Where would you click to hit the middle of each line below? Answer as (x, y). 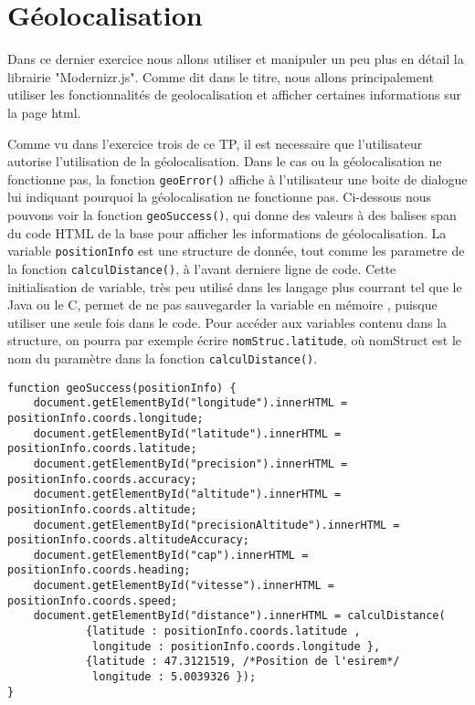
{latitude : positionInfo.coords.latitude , (223, 631)
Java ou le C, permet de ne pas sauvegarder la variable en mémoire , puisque (222, 305)
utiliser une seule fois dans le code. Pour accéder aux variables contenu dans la (227, 322)
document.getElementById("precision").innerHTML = (190, 463)
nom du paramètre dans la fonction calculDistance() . (163, 358)
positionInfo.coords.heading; (99, 570)
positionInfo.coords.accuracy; (102, 479)
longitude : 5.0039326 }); (174, 677)
